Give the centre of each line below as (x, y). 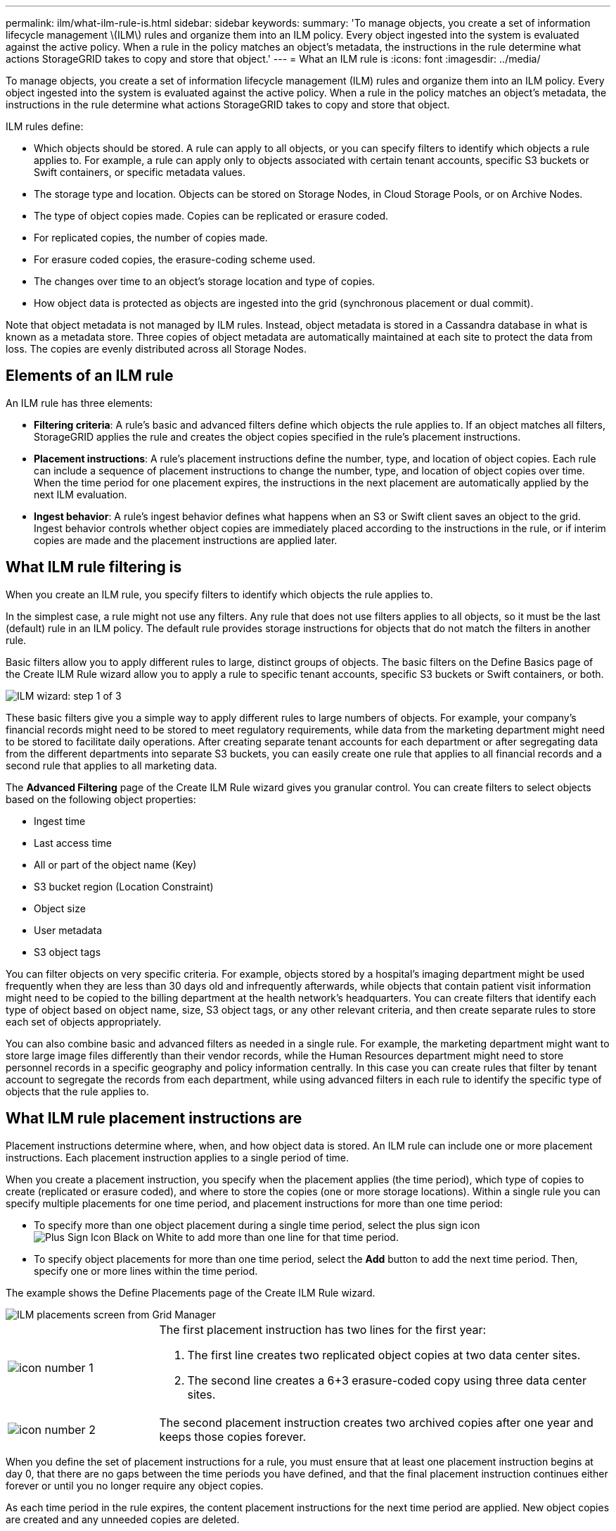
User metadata (68, 930)
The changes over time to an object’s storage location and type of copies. (205, 281)
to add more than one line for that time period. (292, 1237)
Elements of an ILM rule (90, 376)
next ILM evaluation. (81, 494)
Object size (60, 908)
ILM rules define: (45, 126)
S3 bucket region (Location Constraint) (124, 886)
